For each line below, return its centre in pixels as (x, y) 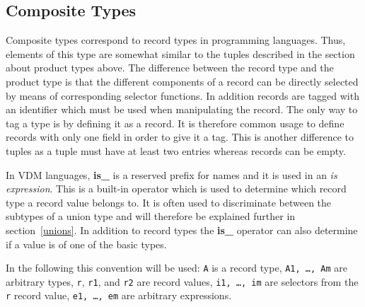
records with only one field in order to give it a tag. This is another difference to (180, 137)
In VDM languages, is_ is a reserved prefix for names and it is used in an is (172, 174)
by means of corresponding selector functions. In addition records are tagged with (182, 95)
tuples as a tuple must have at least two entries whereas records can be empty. (176, 150)
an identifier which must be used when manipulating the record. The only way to (182, 109)
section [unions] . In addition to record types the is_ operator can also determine (182, 230)
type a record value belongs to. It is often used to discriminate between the (169, 202)
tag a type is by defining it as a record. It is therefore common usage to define (175, 123)
